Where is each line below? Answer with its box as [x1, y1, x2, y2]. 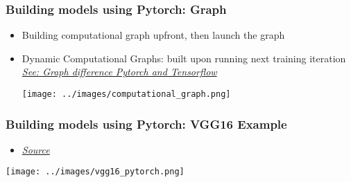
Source [22, 142, 50, 156]
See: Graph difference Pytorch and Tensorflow [22, 64, 217, 79]
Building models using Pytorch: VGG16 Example [6, 115, 287, 132]
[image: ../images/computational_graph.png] [22, 89, 231, 99]
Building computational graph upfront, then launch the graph [22, 28, 285, 42]
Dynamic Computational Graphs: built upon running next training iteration [22, 51, 346, 65]
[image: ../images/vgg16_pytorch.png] [6, 167, 185, 177]
